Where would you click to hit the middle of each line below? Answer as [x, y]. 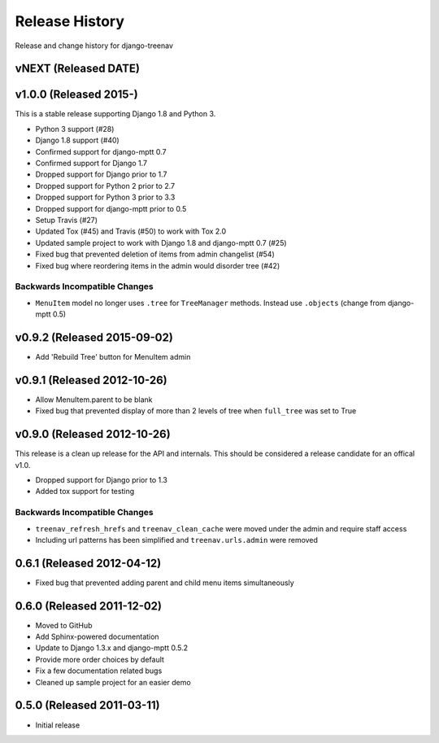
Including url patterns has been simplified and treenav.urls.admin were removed [177, 540]
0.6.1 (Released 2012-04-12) [88, 563]
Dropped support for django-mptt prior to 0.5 [111, 208]
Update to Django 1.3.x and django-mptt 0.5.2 [112, 648]
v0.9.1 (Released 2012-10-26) [91, 380]
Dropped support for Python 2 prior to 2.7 [105, 186]
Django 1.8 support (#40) [77, 140]
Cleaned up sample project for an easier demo [113, 682]
